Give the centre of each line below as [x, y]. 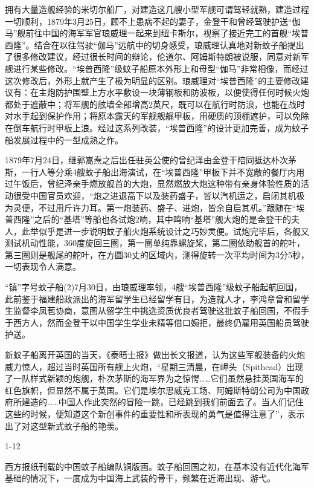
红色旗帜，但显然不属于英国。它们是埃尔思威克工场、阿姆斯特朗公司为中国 [153, 390]
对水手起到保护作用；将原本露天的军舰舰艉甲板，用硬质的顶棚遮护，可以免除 [157, 116]
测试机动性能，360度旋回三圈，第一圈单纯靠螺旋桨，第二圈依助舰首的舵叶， [155, 243]
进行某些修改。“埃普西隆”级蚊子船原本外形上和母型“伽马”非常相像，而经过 [161, 68]
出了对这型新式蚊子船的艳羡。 [64, 425]
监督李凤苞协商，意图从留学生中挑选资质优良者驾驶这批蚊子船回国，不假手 [161, 311]
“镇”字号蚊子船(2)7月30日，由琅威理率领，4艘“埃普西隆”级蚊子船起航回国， [154, 287]
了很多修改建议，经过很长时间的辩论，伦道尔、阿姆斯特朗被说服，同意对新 [153, 57]
